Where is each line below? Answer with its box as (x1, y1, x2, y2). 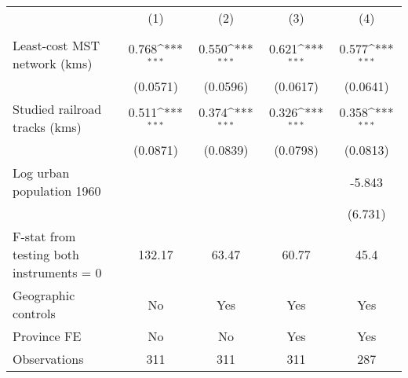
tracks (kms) (13, 118, 82, 136)
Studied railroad (13, 100, 102, 118)
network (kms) (13, 54, 93, 72)
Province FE (13, 327, 82, 345)
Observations (13, 350, 84, 368)
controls (13, 304, 56, 322)
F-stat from (13, 227, 76, 245)
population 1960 (13, 182, 101, 200)
